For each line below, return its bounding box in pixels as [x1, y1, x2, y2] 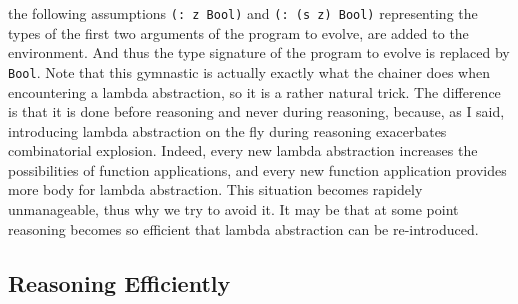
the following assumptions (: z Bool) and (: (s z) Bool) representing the [8, 3, 478, 23]
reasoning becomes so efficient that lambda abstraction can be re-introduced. [8, 218, 479, 239]
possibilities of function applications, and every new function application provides [8, 159, 507, 180]
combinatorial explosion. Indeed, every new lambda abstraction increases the [8, 140, 478, 161]
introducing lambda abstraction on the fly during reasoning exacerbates [8, 120, 447, 141]
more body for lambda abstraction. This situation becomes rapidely [8, 179, 423, 200]
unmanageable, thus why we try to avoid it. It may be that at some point [8, 199, 459, 220]
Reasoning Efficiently [8, 267, 231, 298]
